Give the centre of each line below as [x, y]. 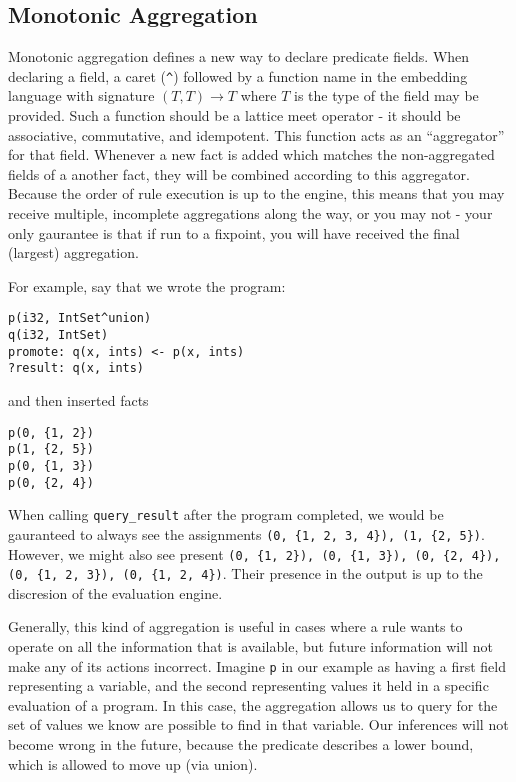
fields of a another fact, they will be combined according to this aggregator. [239, 173]
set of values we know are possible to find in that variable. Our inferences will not [258, 724]
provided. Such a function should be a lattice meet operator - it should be [234, 115]
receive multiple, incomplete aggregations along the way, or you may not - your [250, 213]
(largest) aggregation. [73, 252]
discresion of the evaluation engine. [115, 592]
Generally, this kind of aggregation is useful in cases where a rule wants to [235, 626]
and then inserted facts [78, 400]
